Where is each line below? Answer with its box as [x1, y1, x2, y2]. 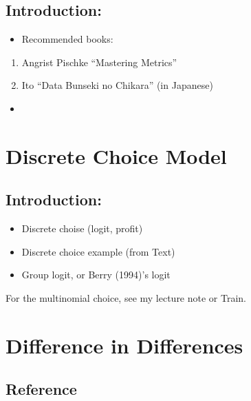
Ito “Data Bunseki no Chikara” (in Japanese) [21, 78, 213, 92]
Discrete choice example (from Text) [21, 244, 175, 258]
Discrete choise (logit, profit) [21, 221, 143, 236]
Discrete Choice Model [6, 141, 227, 169]
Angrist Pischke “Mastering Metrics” [21, 54, 177, 69]
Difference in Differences [6, 331, 243, 359]
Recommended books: [21, 32, 113, 46]
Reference [6, 378, 77, 400]
